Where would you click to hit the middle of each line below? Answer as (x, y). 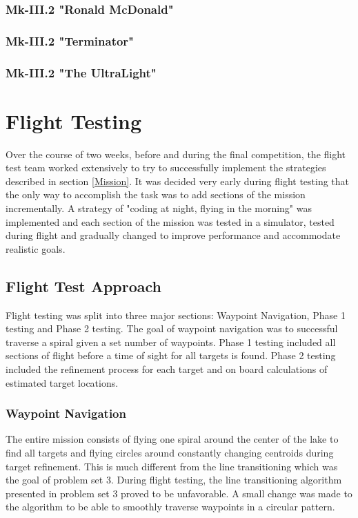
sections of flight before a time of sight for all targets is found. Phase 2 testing (171, 355)
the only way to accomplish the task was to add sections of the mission (156, 194)
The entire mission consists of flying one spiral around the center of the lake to (172, 439)
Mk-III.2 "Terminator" (70, 40)
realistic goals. (36, 248)
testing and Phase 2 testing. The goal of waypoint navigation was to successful (172, 328)
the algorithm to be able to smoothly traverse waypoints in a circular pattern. (170, 507)
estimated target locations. (62, 382)
